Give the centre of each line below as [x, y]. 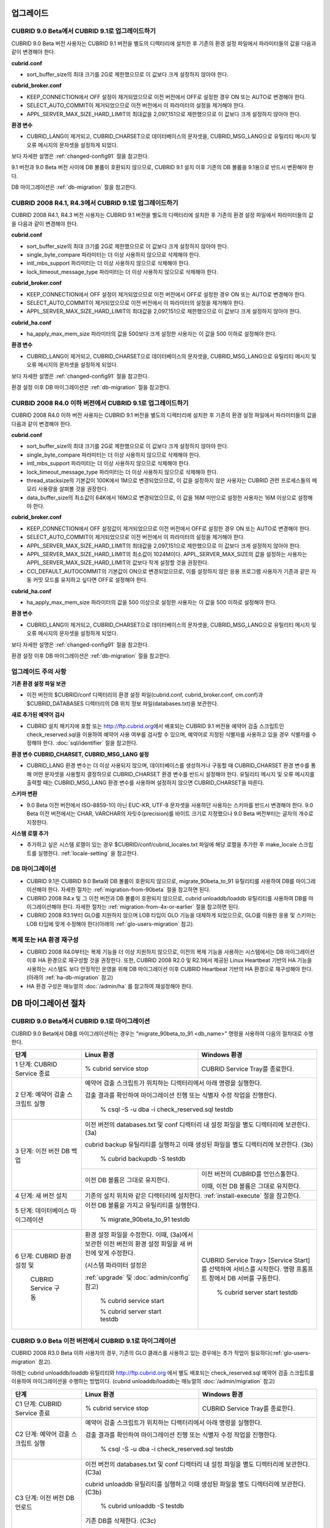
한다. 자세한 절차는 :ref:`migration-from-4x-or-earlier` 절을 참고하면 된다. [151, 907]
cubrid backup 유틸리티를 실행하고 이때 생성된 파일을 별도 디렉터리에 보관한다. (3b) [199, 1145]
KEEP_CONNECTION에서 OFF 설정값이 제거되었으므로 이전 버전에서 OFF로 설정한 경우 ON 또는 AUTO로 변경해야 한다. [169, 528]
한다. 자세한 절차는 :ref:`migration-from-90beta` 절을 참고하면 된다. [129, 890]
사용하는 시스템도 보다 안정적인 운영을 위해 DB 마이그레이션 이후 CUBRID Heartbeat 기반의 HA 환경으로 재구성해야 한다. [170, 969]
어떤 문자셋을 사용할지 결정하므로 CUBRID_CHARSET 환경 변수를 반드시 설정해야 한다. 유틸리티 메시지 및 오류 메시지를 [174, 774]
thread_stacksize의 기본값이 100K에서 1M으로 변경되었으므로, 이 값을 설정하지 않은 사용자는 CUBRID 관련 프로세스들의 [169, 480]
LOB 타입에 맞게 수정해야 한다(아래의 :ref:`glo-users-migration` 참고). [111, 924]
